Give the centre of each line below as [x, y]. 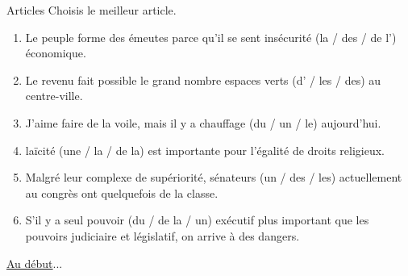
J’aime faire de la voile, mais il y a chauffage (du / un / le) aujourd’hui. [203, 122]
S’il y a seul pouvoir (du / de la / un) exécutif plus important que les [197, 220]
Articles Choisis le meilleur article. [92, 10]
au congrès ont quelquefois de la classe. [122, 192]
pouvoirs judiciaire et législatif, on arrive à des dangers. [162, 235]
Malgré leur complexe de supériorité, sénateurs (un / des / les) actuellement [214, 177]
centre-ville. [54, 96]
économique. [56, 53]
